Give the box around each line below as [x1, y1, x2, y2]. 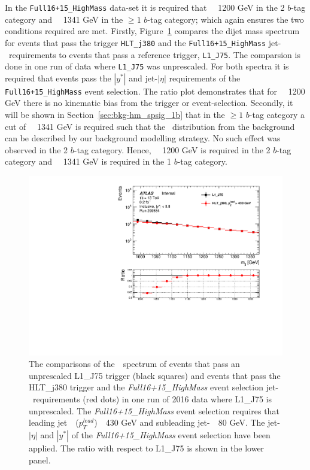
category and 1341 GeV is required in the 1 [5, 155, 171, 168]
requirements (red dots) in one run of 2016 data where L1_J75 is [32, 393, 272, 405]
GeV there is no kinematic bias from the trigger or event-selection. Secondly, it [5, 96, 293, 109]
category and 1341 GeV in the [5, 13, 123, 25]
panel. [29, 453, 51, 466]
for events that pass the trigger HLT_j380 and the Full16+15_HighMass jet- [5, 36, 281, 48]
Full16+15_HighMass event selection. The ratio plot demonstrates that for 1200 [5, 84, 305, 97]
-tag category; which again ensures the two [147, 13, 304, 25]
